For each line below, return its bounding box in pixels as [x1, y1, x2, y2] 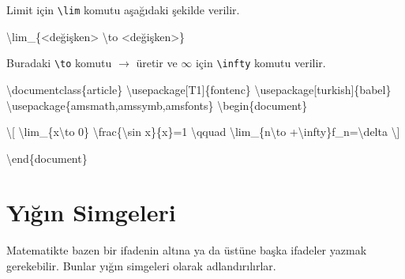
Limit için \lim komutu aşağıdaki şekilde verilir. [6, 2, 240, 17]
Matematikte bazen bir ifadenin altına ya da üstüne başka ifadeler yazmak [6, 242, 367, 258]
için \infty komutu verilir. [195, 55, 326, 71]
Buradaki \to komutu [6, 55, 112, 71]
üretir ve [136, 55, 178, 71]
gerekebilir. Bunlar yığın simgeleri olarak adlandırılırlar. [6, 258, 276, 273]
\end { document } [6, 149, 88, 166]
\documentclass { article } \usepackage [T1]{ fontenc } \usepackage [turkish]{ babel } [6, 81, 392, 97]
